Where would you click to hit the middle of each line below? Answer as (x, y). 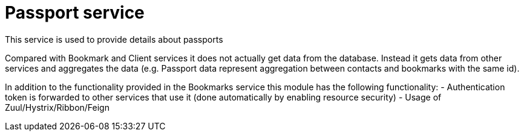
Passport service (75, 13)
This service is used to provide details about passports (114, 39)
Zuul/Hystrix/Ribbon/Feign (57, 107)
